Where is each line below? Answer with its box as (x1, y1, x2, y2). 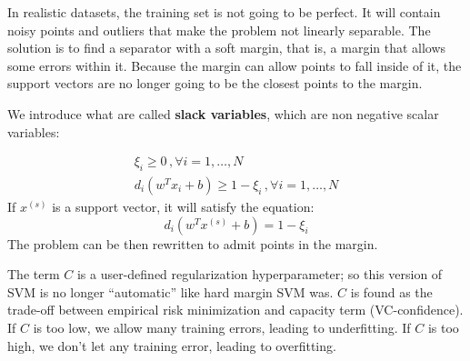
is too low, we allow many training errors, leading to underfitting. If (33, 317, 411, 336)
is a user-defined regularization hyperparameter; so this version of (76, 265, 443, 284)
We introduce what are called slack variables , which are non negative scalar (7, 104, 439, 123)
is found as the (350, 282, 433, 301)
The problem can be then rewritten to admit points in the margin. (7, 234, 378, 253)
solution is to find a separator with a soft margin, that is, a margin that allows (7, 38, 446, 57)
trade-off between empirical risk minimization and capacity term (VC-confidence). (7, 300, 464, 319)
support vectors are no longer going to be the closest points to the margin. (7, 74, 423, 93)
